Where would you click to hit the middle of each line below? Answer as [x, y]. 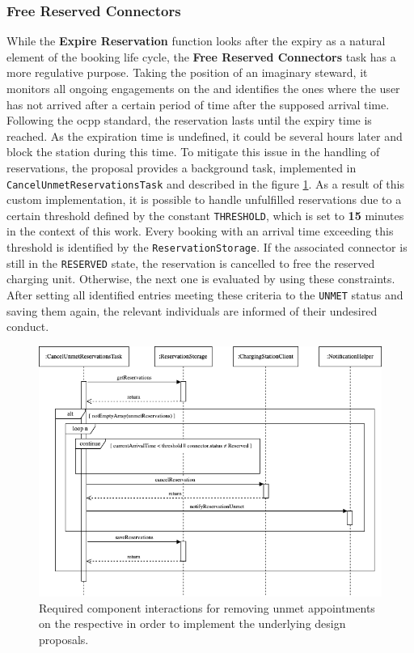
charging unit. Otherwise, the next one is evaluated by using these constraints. [201, 279]
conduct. [28, 326]
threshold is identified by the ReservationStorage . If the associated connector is [207, 247]
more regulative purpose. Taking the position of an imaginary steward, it [187, 72]
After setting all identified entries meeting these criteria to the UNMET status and [205, 294]
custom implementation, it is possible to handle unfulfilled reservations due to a [204, 199]
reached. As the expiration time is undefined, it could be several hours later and [205, 136]
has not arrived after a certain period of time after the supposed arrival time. [198, 104]
